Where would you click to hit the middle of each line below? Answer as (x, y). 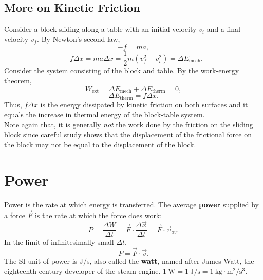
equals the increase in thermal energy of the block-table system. (105, 114)
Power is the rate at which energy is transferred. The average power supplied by (132, 204)
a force (15, 215)
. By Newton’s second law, (79, 39)
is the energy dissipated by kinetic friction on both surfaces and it (144, 104)
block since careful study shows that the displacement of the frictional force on (128, 134)
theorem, (18, 81)
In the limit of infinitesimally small (59, 242)
